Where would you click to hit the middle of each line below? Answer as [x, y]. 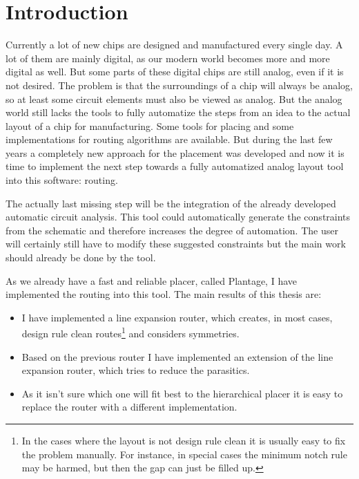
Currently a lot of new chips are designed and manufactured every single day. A [174, 45]
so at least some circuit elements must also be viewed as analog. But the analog [174, 98]
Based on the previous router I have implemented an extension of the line [177, 356]
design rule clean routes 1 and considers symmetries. [130, 332]
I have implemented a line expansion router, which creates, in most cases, [177, 317]
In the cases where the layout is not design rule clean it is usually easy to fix [184, 441]
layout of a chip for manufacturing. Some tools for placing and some [150, 125]
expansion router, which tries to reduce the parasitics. [136, 370]
